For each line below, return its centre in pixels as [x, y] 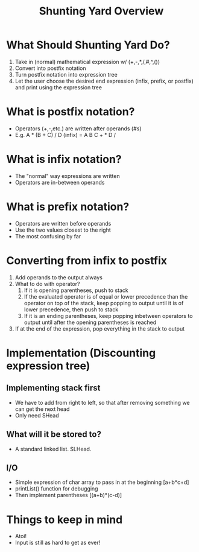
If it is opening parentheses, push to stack [76, 290]
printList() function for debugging [56, 489]
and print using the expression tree [58, 87]
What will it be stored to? [54, 435]
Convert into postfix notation [50, 68]
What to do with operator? [47, 284]
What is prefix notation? [68, 207]
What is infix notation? [64, 160]
